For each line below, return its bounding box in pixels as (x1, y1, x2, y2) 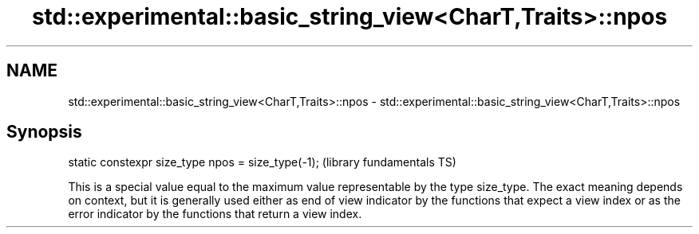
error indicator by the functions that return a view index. (68, 207, 362, 221)
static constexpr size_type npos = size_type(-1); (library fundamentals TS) (68, 155, 456, 170)
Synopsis (6, 122, 82, 142)
